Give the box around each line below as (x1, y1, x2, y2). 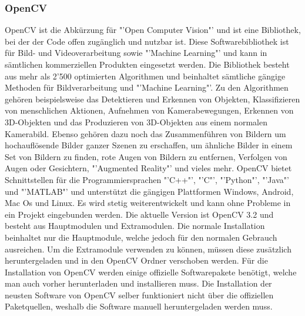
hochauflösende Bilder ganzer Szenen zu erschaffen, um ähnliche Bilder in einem (5, 139, 293, 151)
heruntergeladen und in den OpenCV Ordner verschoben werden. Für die (5, 254, 268, 267)
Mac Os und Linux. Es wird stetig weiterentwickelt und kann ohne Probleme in (5, 197, 291, 209)
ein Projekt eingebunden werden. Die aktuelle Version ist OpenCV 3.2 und (5, 208, 274, 220)
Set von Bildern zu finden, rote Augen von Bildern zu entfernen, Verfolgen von (5, 150, 287, 162)
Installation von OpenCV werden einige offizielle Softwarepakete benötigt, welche (5, 265, 297, 278)
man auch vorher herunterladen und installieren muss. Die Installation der (5, 277, 272, 290)
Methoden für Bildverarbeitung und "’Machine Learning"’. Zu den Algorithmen (5, 81, 289, 94)
